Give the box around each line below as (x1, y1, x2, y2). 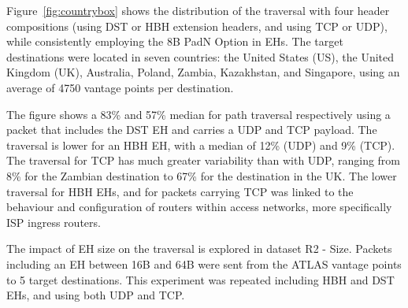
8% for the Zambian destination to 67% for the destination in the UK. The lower (6, 167, 397, 184)
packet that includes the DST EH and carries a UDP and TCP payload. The (6, 121, 377, 138)
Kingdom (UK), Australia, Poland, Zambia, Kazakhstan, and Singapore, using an (6, 64, 400, 80)
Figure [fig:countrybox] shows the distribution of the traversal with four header (6, 2, 390, 18)
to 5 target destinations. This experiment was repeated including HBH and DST (6, 271, 395, 288)
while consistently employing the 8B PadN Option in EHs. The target (6, 33, 343, 50)
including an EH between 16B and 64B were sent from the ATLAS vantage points (6, 255, 402, 272)
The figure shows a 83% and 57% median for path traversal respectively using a (6, 106, 391, 122)
